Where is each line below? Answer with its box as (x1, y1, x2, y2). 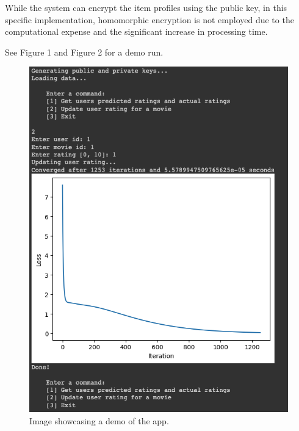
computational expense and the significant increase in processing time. (5, 25, 268, 38)
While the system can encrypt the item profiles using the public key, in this (5, 1, 287, 13)
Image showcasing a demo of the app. (29, 414, 169, 427)
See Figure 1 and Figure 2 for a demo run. (5, 45, 164, 58)
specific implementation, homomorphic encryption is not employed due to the (5, 13, 294, 26)
